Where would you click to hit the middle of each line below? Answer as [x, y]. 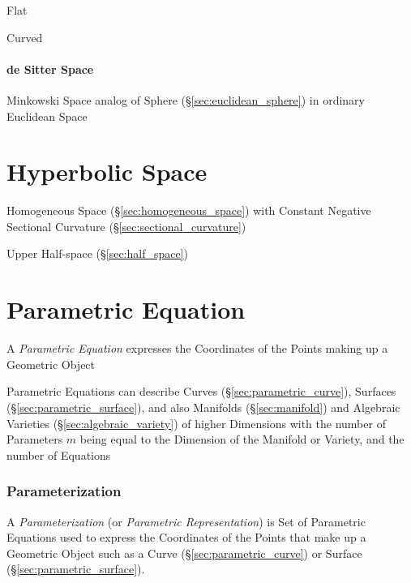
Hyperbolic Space [107, 171]
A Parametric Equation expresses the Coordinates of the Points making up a [197, 348]
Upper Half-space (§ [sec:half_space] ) [98, 253]
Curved [25, 37]
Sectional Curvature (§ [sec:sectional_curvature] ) [126, 226]
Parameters [35, 439]
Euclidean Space [47, 116]
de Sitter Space [50, 69]
